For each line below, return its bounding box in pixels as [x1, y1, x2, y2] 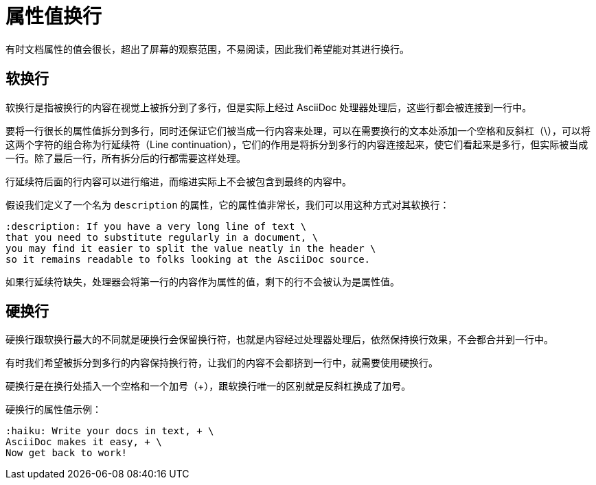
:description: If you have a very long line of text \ [5, 220, 307, 232]
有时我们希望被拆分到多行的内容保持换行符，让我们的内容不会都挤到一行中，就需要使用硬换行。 [5, 357, 438, 369]
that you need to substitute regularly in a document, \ [5, 231, 319, 243]
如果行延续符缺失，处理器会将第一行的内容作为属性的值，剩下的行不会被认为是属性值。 [5, 275, 400, 287]
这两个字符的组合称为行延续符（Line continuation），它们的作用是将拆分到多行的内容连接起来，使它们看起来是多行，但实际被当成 [5, 138, 588, 150]
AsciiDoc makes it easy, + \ [5, 436, 162, 448]
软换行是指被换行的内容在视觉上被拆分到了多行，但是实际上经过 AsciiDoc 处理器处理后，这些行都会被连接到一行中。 [5, 101, 532, 113]
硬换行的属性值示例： [5, 403, 102, 416]
